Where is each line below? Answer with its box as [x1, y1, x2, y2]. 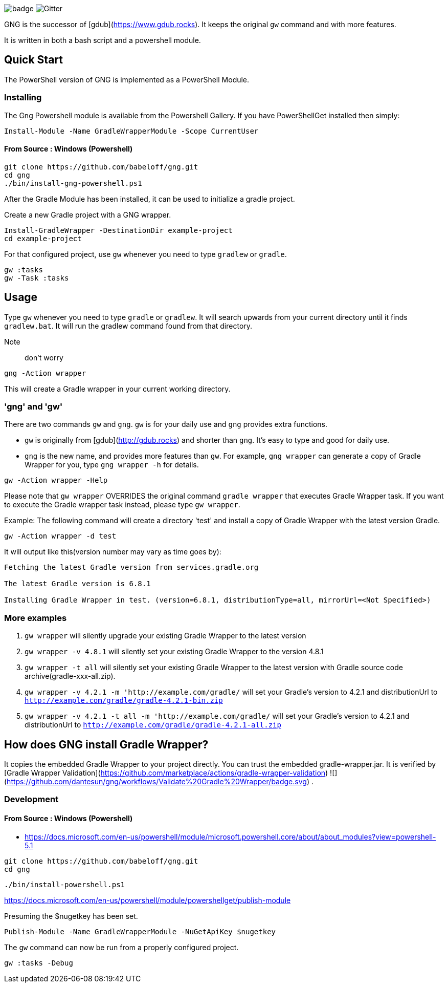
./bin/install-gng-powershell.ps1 [4, 179, 142, 187]
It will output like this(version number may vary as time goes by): [4, 547, 221, 556]
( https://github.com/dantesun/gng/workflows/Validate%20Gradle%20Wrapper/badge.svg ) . [4, 777, 313, 786]
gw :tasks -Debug [4, 958, 73, 967]
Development [4, 794, 59, 805]
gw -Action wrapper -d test [4, 532, 117, 541]
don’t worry [25, 353, 63, 362]
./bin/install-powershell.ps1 [4, 880, 125, 889]
